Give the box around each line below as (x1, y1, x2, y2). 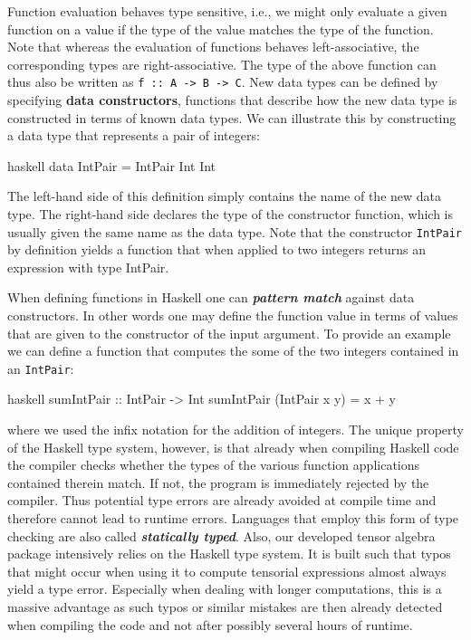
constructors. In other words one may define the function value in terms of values (7, 306, 458, 325)
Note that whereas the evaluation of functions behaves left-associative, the (7, 37, 419, 56)
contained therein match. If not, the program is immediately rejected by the (7, 473, 429, 492)
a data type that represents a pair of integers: (7, 126, 260, 145)
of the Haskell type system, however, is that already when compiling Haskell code (7, 437, 459, 456)
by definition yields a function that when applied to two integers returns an (7, 240, 426, 259)
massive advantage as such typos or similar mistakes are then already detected (7, 597, 443, 616)
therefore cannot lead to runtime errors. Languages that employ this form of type (7, 509, 459, 528)
